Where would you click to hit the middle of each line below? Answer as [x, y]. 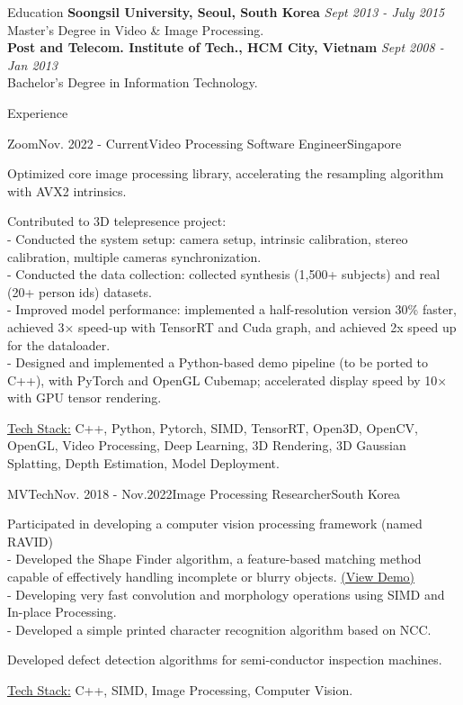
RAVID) [30, 541]
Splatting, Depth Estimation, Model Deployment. [143, 463]
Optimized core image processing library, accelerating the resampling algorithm [226, 173]
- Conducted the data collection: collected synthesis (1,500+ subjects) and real [224, 274]
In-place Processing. [62, 612]
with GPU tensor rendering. [85, 398]
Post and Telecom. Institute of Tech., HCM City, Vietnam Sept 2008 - [226, 47]
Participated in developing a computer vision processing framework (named [215, 524]
